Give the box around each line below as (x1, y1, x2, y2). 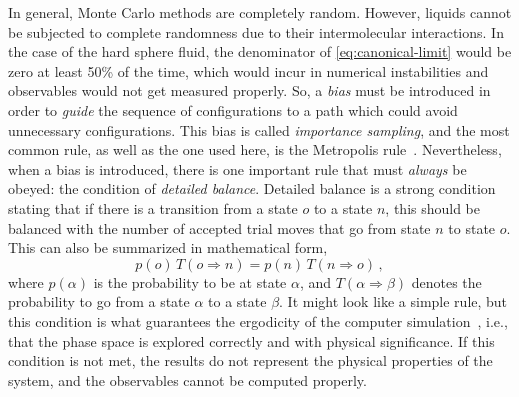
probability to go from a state (8, 291, 190, 312)
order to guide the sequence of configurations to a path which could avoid (8, 99, 458, 120)
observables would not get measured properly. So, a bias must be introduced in (8, 80, 491, 101)
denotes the (411, 271, 482, 292)
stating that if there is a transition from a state (8, 197, 298, 218)
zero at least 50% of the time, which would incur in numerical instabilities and (8, 60, 489, 81)
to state (448, 217, 496, 238)
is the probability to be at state (93, 271, 287, 292)
